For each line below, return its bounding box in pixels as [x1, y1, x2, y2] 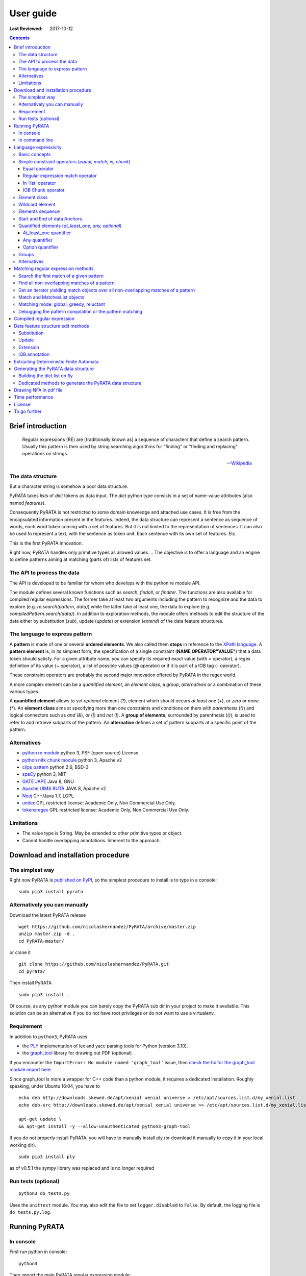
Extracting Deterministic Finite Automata [14, 358, 99, 364]
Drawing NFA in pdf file [14, 387, 63, 393]
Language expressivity [14, 144, 62, 150]
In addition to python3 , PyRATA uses [9, 1034, 88, 1040]
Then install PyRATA [9, 980, 52, 986]
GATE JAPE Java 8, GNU [22, 778, 74, 784]
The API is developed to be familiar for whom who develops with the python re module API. [9, 580, 201, 586]
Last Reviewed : [9, 26, 43, 32]
